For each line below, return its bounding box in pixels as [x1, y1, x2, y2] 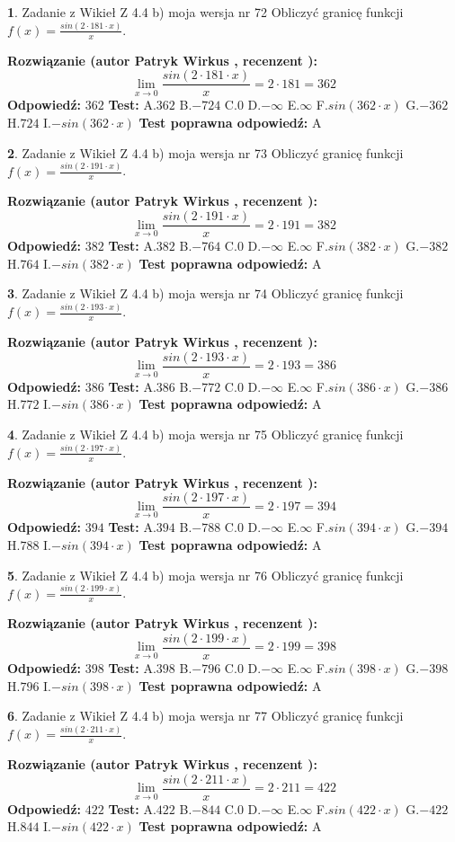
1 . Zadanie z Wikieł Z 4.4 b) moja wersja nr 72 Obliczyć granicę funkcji [7, 3, 404, 21]
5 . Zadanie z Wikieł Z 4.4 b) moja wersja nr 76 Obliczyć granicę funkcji [7, 565, 404, 584]
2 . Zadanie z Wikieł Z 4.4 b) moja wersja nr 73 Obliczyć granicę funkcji [7, 143, 404, 162]
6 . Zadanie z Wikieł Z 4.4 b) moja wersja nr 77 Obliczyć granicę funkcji [7, 706, 404, 725]
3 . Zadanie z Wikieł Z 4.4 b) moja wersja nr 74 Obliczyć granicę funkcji [7, 284, 404, 303]
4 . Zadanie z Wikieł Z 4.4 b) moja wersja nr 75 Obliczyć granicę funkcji [7, 424, 404, 443]
